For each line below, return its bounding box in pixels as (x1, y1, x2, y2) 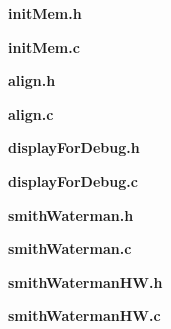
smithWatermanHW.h (8, 271, 163, 292)
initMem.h (8, 3, 82, 23)
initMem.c (8, 36, 80, 57)
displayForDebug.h (8, 137, 140, 158)
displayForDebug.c (8, 170, 138, 191)
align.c (8, 103, 54, 124)
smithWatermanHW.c (8, 305, 161, 326)
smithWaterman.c (8, 238, 132, 259)
